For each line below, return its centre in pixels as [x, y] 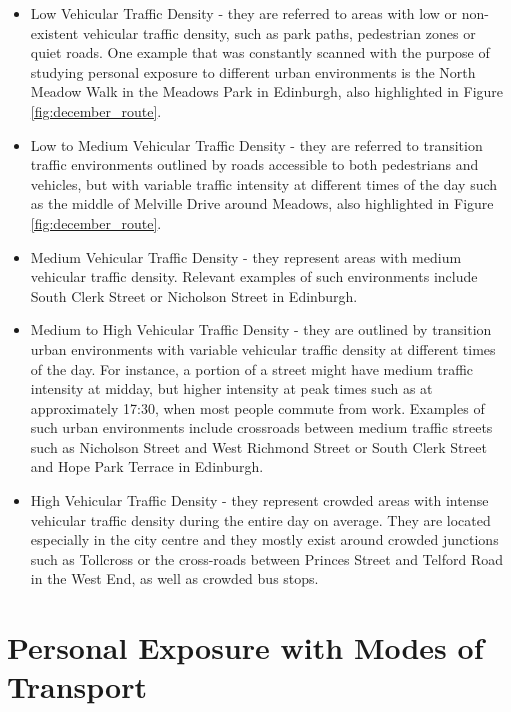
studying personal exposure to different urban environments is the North [253, 71]
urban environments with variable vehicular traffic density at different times [263, 348]
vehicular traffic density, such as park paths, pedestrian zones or [279, 32]
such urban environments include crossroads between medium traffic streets [261, 427]
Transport [77, 686]
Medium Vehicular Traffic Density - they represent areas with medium [246, 256]
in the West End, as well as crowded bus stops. [174, 578]
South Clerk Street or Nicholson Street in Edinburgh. [194, 295]
